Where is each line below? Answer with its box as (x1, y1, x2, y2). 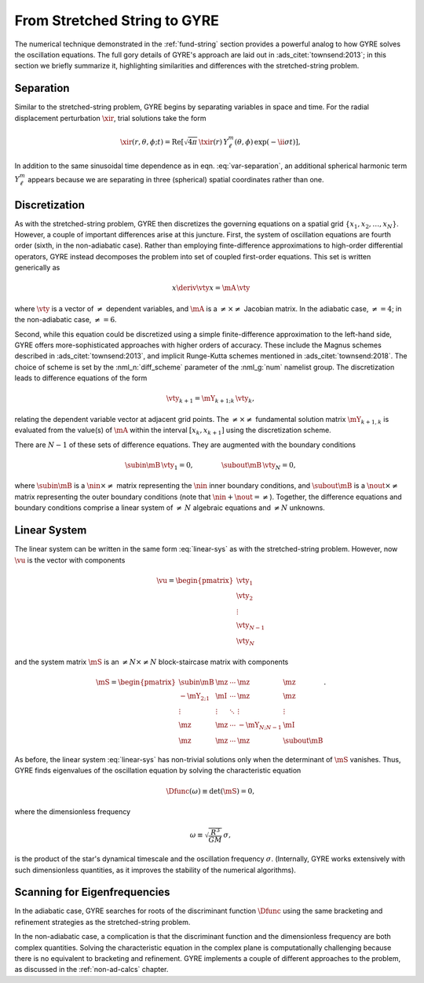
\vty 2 (236, 592, 253, 603)
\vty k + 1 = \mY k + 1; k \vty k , (166, 394, 255, 405)
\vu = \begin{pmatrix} (156, 576, 234, 585)
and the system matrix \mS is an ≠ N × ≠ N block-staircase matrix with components (14, 657, 289, 666)
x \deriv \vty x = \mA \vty (171, 284, 250, 292)
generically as (14, 263, 60, 273)
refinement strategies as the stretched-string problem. (14, 917, 191, 926)
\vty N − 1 (236, 621, 265, 632)
